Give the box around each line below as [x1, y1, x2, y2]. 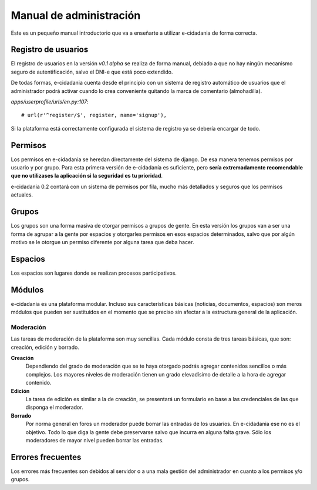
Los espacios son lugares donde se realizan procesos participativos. [11, 269, 177, 276]
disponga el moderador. [25, 404, 83, 411]
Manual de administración [11, 9, 141, 22]
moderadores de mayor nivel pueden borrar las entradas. [25, 436, 164, 444]
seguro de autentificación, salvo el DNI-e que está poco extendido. [11, 68, 173, 75]
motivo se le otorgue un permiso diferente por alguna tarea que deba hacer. [11, 238, 194, 245]
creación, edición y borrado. [11, 344, 79, 351]
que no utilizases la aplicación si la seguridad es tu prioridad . [11, 172, 163, 179]
